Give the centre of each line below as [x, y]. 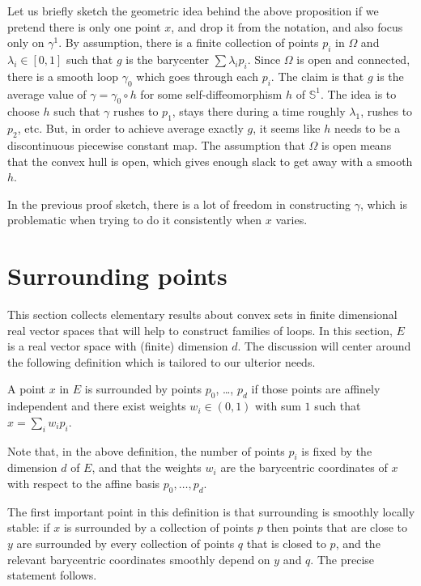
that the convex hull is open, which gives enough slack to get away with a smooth [210, 161]
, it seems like [287, 128]
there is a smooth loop [63, 76]
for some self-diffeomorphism [211, 93]
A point [27, 389]
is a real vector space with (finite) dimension [118, 346]
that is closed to [286, 543]
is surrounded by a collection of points [158, 527]
